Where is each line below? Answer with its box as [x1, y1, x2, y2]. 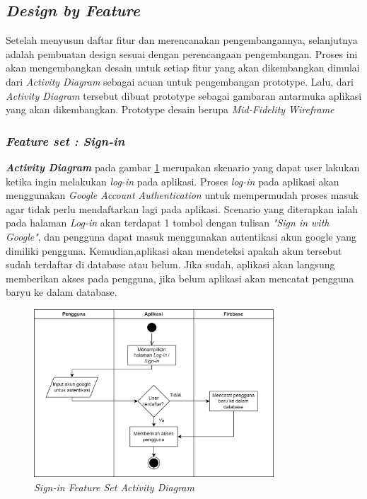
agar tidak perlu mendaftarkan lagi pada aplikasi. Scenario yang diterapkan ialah [6, 201, 359, 216]
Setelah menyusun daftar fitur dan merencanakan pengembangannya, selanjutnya [6, 33, 358, 47]
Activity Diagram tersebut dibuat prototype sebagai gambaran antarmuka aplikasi [6, 88, 362, 103]
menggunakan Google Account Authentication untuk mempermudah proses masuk [6, 188, 359, 202]
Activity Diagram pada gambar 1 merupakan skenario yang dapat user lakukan [6, 159, 360, 174]
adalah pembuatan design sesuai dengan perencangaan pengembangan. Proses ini [6, 46, 358, 61]
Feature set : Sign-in [6, 132, 125, 149]
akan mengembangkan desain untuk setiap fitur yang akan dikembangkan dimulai [6, 60, 360, 75]
